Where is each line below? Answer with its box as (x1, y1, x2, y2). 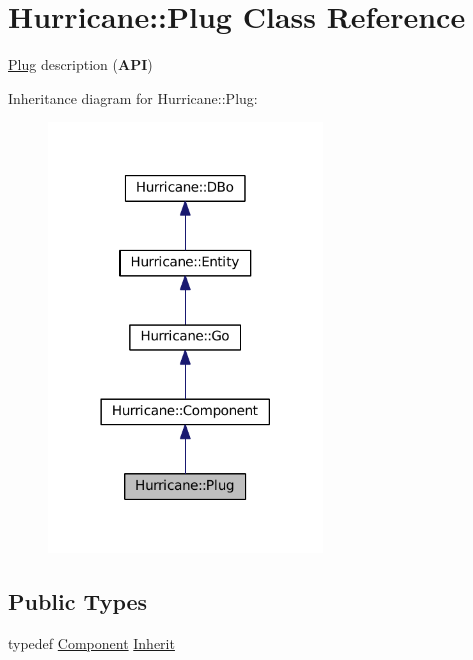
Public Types (8, 586, 148, 617)
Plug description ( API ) (8, 54, 153, 75)
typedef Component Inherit (8, 633, 175, 654)
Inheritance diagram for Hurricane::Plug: (8, 87, 258, 108)
